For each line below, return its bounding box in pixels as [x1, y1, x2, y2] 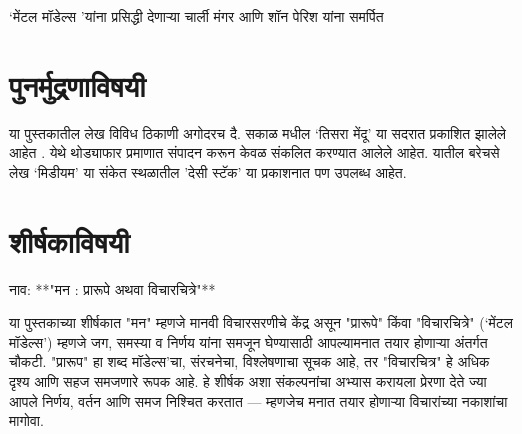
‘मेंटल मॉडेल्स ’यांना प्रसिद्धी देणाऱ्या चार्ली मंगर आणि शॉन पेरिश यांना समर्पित [9, 6, 384, 26]
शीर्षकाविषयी [9, 220, 130, 261]
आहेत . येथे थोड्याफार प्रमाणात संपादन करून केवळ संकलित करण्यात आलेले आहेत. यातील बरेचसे [9, 142, 500, 163]
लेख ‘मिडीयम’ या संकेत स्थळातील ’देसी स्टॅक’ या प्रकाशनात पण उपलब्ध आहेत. [9, 161, 407, 182]
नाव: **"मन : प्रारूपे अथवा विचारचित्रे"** [9, 278, 216, 299]
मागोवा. [9, 410, 44, 431]
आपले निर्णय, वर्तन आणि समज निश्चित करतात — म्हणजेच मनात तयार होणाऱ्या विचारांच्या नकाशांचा [9, 390, 508, 411]
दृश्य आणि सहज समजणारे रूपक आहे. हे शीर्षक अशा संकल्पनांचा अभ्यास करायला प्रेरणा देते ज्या [9, 371, 487, 391]
